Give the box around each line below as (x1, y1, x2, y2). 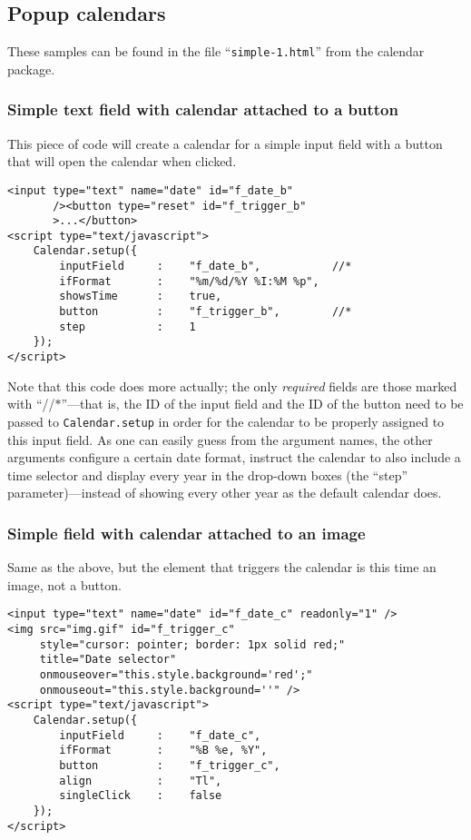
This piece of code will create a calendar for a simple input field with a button (7, 133, 443, 153)
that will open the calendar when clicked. (7, 152, 237, 171)
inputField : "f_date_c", (59, 728, 261, 742)
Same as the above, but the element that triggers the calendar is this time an (7, 558, 437, 577)
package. (7, 59, 55, 78)
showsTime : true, (59, 290, 222, 303)
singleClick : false (59, 789, 222, 803)
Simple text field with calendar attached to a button (7, 98, 398, 121)
